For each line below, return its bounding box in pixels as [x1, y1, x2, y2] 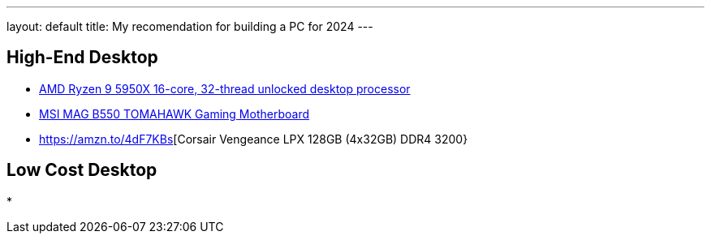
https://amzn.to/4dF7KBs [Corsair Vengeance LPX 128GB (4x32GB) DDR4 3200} [39, 131, 468, 146]
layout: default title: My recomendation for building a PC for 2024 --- [6, 19, 373, 33]
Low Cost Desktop [6, 160, 157, 181]
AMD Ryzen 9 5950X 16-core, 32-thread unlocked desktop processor [39, 81, 411, 96]
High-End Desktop [6, 47, 158, 68]
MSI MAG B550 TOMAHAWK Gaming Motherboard [39, 106, 309, 121]
